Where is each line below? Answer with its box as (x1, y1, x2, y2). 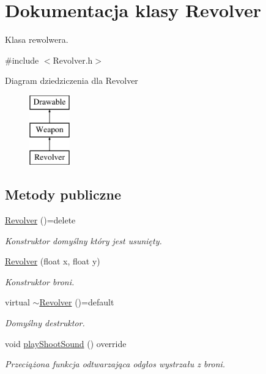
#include (5, 53, 39, 66)
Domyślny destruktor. (5, 316, 85, 329)
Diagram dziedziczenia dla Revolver (5, 74, 138, 87)
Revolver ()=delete (5, 214, 76, 226)
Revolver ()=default (39, 296, 114, 309)
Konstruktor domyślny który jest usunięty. (5, 234, 162, 247)
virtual (5, 296, 30, 309)
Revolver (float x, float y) (5, 255, 100, 267)
